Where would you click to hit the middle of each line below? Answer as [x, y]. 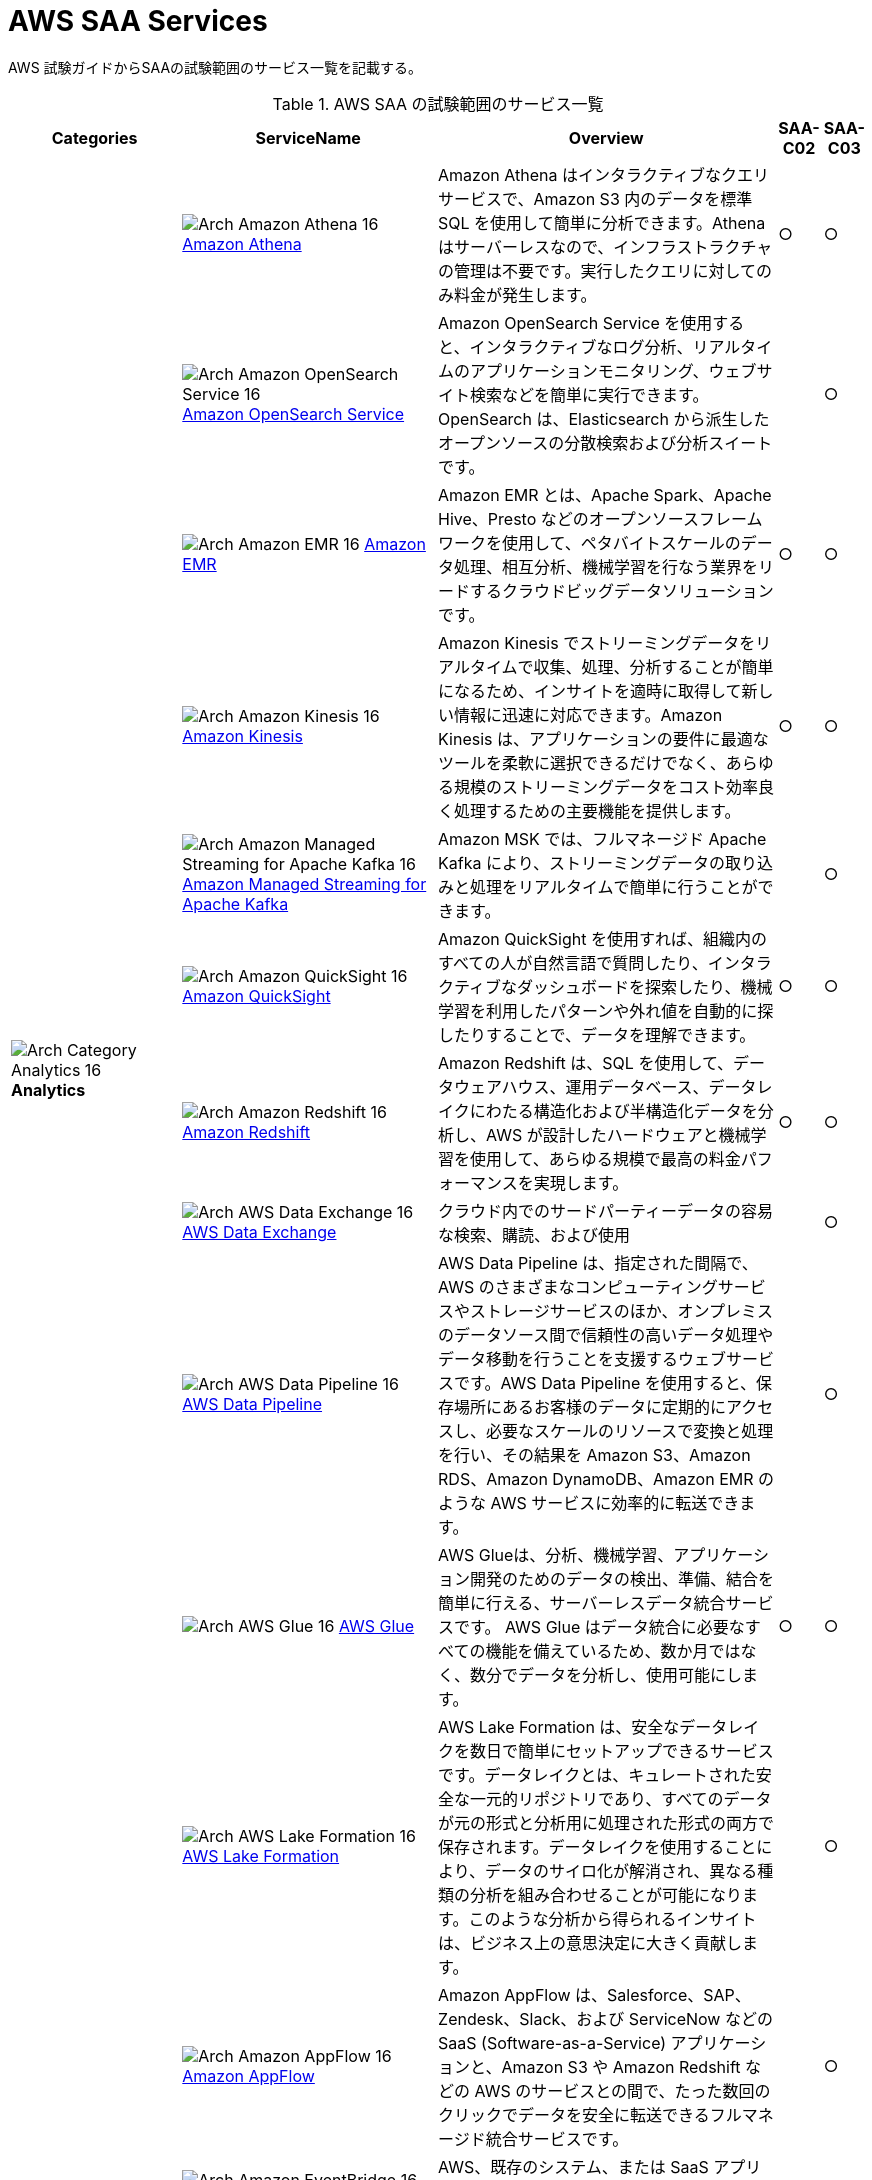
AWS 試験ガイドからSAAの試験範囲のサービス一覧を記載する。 [215, 67]
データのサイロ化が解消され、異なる [621, 1870]
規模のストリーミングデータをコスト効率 [606, 786]
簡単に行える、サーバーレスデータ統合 [582, 1602]
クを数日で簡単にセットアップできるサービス [606, 1750]
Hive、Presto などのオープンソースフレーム [600, 518]
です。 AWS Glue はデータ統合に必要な [599, 1626]
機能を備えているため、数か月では [613, 1650]
